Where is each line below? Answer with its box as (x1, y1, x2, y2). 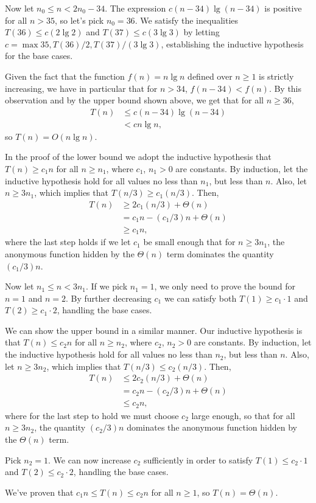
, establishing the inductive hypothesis (161, 37, 304, 50)
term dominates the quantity (166, 247, 274, 260)
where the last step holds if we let (5, 235, 131, 248)
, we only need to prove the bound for (154, 280, 295, 293)
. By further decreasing (66, 291, 152, 304)
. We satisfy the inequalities (135, 13, 239, 26)
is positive (264, 2, 302, 14)
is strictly (259, 69, 294, 82)
